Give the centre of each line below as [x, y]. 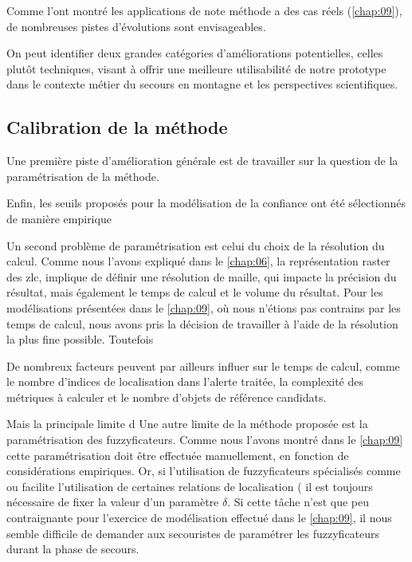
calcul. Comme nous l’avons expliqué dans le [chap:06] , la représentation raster [198, 261]
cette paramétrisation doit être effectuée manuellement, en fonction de [178, 455]
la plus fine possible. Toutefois [80, 339]
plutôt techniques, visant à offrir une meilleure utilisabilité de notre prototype [196, 68]
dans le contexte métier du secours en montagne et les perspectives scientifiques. [202, 84]
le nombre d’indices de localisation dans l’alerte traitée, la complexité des [185, 381]
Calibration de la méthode [117, 127]
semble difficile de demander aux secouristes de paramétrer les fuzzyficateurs [193, 533]
